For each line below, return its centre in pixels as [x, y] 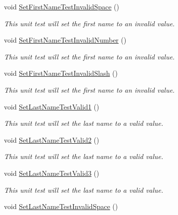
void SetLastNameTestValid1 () [52, 106]
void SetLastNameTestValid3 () [52, 173]
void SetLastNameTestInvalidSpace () [61, 206]
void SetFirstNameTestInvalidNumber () [65, 40]
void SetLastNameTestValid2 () [52, 139]
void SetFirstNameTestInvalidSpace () [62, 6]
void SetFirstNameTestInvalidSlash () [61, 73]
